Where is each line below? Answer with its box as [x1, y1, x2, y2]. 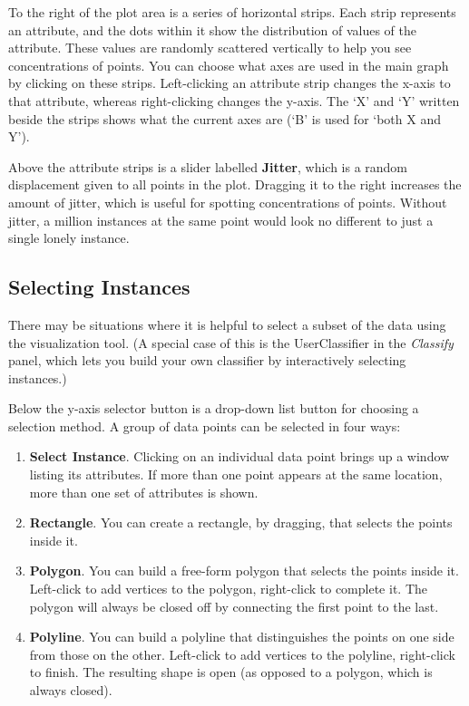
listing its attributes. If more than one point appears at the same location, [29, 465, 443, 484]
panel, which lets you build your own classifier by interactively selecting [8, 351, 406, 370]
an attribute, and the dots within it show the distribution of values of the [8, 20, 416, 39]
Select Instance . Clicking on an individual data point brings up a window [29, 447, 450, 466]
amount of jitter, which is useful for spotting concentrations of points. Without [8, 192, 447, 211]
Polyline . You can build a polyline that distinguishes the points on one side [29, 627, 454, 646]
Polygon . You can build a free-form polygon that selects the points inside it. [29, 561, 459, 580]
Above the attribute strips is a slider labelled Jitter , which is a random [8, 157, 408, 176]
